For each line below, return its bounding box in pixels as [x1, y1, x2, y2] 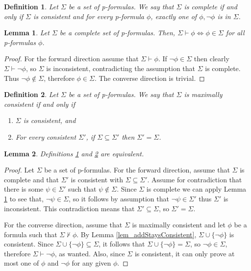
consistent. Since [4, 239, 53, 249]
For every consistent [15, 131, 76, 142]
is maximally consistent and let [132, 220, 226, 230]
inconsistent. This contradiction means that [4, 203, 135, 213]
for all [226, 27, 245, 38]
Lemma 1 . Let [4, 27, 50, 38]
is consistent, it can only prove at [134, 248, 235, 258]
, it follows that [99, 239, 145, 249]
